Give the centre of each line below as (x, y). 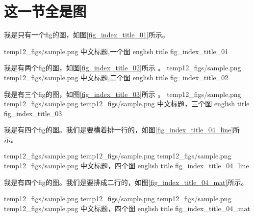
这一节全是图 (45, 11)
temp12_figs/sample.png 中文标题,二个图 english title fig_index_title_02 (116, 77)
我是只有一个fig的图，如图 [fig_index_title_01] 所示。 (87, 35)
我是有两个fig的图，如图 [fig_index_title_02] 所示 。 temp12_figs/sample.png (123, 68)
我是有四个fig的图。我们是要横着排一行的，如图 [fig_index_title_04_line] (119, 130)
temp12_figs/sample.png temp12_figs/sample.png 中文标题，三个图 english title (127, 104)
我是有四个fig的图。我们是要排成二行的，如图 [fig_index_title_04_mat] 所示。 (126, 182)
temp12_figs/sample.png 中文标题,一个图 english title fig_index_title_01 (116, 51)
